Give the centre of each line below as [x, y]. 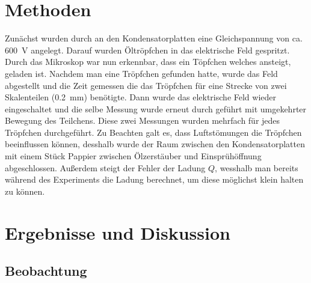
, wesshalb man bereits [257, 167]
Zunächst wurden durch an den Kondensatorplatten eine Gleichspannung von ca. [154, 38]
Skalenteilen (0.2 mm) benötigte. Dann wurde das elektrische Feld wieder [140, 97]
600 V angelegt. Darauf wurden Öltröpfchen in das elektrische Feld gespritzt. [147, 50]
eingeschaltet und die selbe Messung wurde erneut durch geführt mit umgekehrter [156, 108]
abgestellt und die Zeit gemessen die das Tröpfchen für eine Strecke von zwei [146, 85]
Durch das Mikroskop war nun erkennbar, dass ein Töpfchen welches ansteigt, [148, 62]
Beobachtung [46, 271]
